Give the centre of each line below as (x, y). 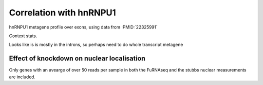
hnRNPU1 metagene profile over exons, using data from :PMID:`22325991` (83, 27)
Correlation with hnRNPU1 (63, 13)
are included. (22, 77)
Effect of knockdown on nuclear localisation (77, 59)
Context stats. (23, 36)
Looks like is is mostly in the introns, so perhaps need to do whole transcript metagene (96, 45)
